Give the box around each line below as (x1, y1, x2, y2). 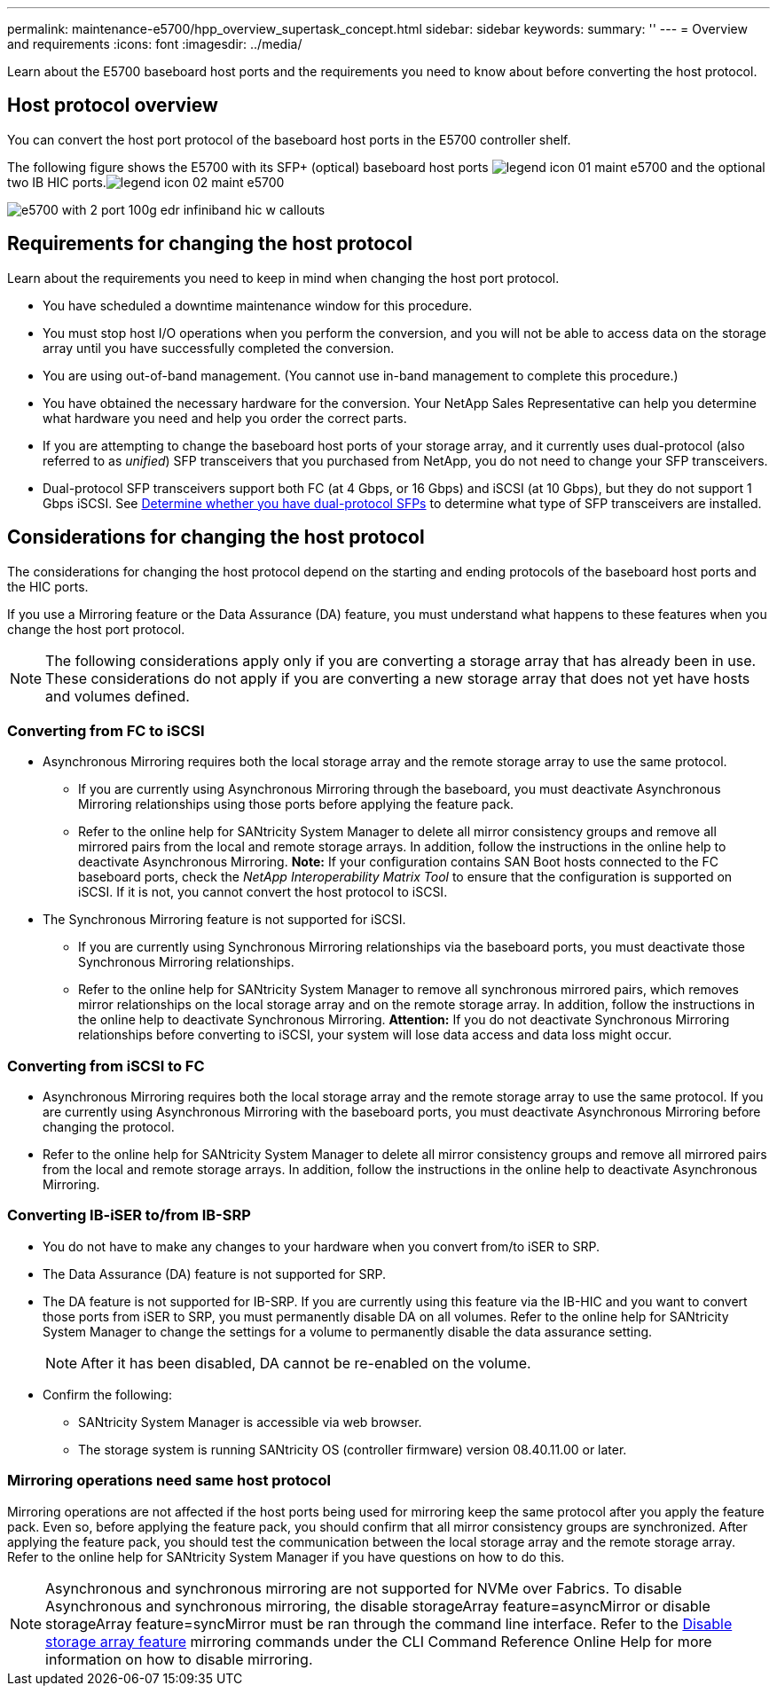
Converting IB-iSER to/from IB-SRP (7, 1206, 251, 1225)
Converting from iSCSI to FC (7, 1056, 205, 1075)
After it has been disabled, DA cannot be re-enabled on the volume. (81, 1353, 531, 1372)
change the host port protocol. (7, 621, 185, 637)
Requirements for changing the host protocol (7, 232, 413, 255)
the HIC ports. (7, 578, 89, 594)
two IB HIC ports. (7, 174, 106, 190)
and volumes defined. (45, 686, 190, 705)
